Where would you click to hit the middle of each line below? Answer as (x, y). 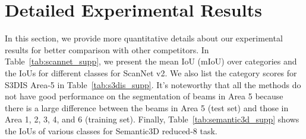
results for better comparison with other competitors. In (107, 49)
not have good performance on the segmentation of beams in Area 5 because (144, 96)
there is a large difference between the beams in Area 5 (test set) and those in (147, 107)
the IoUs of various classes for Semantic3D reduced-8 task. (111, 130)
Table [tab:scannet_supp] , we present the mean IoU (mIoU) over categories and (151, 61)
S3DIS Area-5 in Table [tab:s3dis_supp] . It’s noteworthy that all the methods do (153, 84)
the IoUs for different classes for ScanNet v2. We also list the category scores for (151, 72)
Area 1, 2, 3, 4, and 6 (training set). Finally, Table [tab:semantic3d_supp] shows (152, 119)
